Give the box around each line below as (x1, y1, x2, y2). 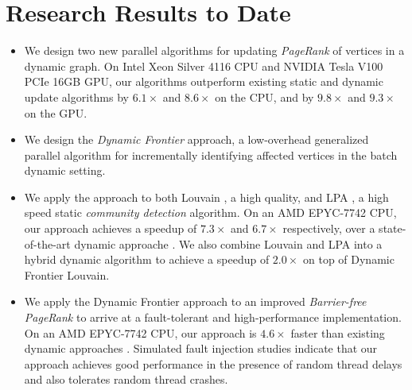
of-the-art (24, 235, 71, 252)
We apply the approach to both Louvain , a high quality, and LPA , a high (24, 188, 389, 205)
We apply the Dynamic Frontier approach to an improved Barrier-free (24, 293, 367, 310)
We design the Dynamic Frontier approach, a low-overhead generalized (24, 131, 369, 148)
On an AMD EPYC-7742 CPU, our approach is (24, 324, 257, 341)
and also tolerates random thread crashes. (24, 371, 228, 388)
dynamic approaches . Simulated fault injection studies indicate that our (24, 340, 378, 357)
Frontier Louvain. (24, 266, 110, 283)
